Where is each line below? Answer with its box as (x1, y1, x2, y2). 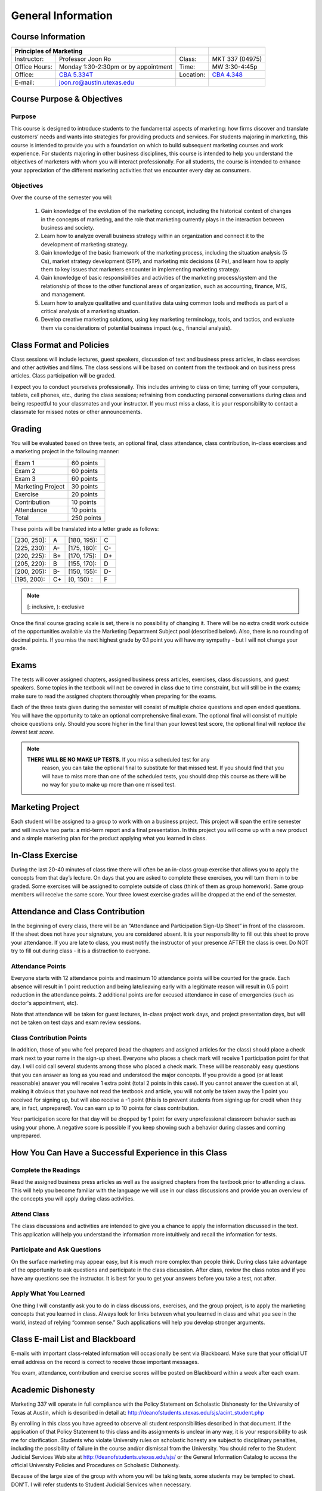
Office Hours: (14, 63, 53, 71)
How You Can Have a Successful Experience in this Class (11, 1148, 228, 1158)
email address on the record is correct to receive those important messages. (11, 1358, 199, 1365)
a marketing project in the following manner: (11, 448, 120, 455)
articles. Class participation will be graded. (11, 372, 116, 379)
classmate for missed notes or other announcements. (11, 409, 143, 416)
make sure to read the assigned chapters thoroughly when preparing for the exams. (11, 692, 217, 700)
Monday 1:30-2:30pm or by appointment (58, 63, 173, 71)
